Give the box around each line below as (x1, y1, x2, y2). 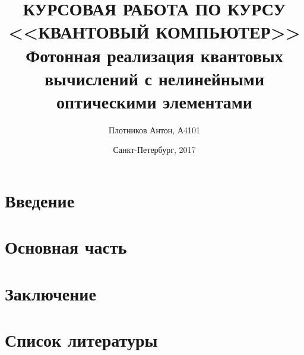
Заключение (5, 281, 96, 305)
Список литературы (5, 328, 158, 352)
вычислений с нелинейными (44, 66, 265, 90)
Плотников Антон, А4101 (108, 123, 201, 136)
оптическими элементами (56, 89, 252, 113)
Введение (5, 188, 75, 213)
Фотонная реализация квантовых (26, 43, 283, 67)
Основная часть (5, 235, 127, 259)
